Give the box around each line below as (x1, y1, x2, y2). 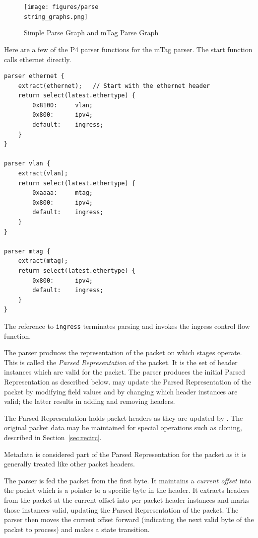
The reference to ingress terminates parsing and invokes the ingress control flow (4, 320, 250, 331)
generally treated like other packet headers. (4, 459, 135, 469)
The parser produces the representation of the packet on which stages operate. (4, 347, 242, 358)
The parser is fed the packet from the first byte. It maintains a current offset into (4, 475, 252, 485)
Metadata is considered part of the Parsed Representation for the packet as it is (4, 449, 247, 459)
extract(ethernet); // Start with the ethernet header (18, 82, 210, 89)
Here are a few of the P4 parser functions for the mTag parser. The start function (4, 44, 253, 54)
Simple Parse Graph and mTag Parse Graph (24, 27, 159, 38)
